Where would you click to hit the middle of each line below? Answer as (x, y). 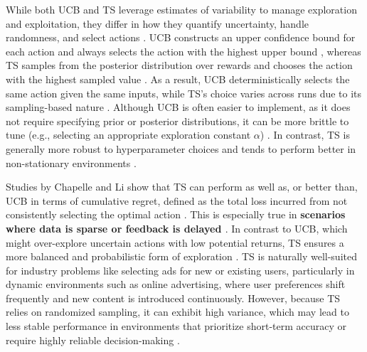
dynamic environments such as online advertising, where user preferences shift (176, 284)
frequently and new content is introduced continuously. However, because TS (173, 298)
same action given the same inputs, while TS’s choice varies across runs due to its (184, 93)
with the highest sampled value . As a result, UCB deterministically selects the (178, 79)
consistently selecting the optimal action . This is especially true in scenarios (176, 214)
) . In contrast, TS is (305, 135)
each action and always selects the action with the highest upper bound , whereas (183, 51)
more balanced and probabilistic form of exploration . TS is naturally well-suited (181, 256)
